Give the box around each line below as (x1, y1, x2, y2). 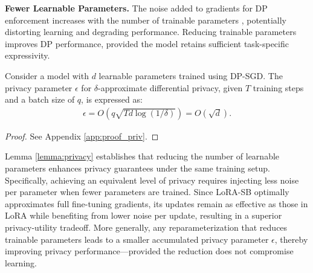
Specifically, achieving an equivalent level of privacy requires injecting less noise (5, 173, 299, 186)
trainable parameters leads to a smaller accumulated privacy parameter (5, 233, 269, 245)
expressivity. (5, 49, 50, 62)
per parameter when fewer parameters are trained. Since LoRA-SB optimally (5, 185, 289, 198)
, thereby (274, 233, 308, 245)
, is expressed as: (81, 93, 143, 106)
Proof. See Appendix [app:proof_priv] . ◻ (5, 129, 159, 142)
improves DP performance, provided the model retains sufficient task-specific (5, 37, 289, 50)
